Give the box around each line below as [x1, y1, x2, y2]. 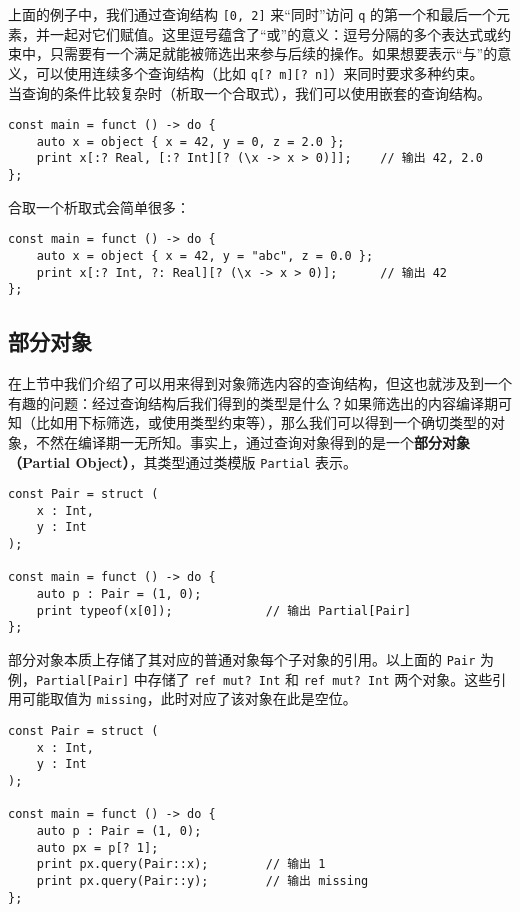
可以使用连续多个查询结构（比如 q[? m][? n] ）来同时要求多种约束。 [35, 62, 484, 83]
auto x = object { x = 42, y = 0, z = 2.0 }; [36, 134, 345, 149]
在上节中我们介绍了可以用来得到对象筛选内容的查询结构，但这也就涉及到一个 [8, 373, 512, 394]
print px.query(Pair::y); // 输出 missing [36, 873, 369, 888]
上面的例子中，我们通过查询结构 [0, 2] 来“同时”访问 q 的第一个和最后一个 [8, 4, 497, 24]
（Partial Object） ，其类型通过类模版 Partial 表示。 [8, 451, 358, 472]
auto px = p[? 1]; [36, 840, 159, 855]
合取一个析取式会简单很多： [8, 196, 190, 217]
